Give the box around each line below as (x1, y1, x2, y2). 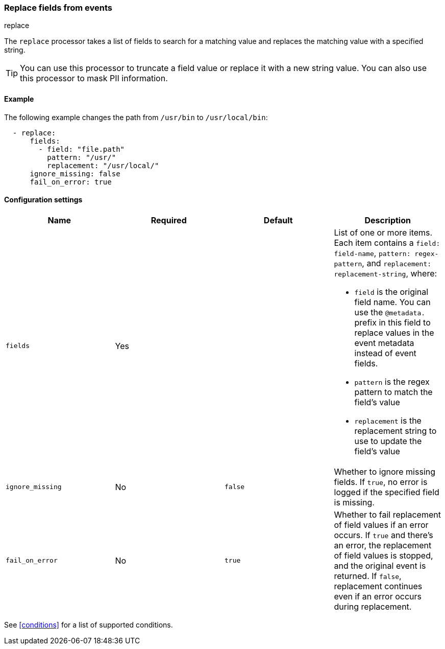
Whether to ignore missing (334, 466, 436, 477)
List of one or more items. (334, 227, 433, 238)
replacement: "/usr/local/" (47, 161, 159, 170)
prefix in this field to (354, 317, 431, 328)
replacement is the (354, 415, 422, 426)
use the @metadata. (354, 307, 426, 317)
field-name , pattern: (334, 247, 411, 258)
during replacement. (334, 601, 412, 612)
